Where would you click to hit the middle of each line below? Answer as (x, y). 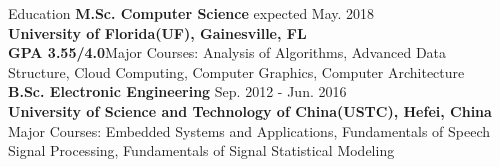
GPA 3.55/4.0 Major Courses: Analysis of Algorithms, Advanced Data (227, 52)
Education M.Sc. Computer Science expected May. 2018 (191, 13)
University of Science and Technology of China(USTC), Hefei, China (250, 110)
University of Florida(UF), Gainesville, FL (157, 32)
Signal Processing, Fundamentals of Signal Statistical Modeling (201, 150)
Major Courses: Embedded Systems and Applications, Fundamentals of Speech (249, 130)
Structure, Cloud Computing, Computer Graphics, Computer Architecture (236, 71)
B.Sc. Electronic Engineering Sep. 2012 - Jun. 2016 (177, 91)
